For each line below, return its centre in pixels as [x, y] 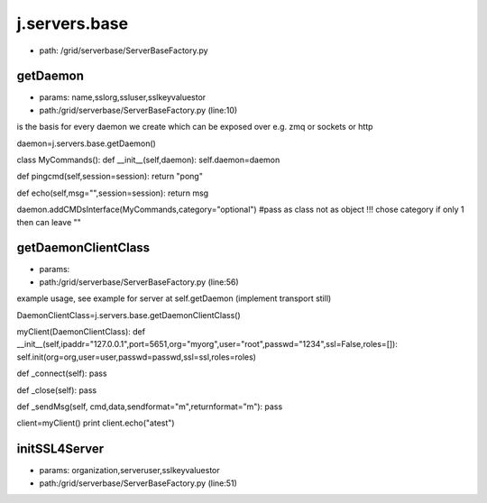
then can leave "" [49, 222]
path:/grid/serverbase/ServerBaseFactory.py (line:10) [138, 110]
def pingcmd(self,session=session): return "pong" [110, 177]
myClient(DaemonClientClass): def [81, 332]
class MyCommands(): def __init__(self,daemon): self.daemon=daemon [148, 160]
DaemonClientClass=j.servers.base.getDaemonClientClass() [129, 315]
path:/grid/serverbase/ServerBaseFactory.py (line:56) [139, 282]
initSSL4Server [60, 449]
